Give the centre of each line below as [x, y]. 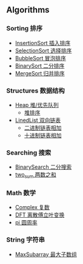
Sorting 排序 [25, 29]
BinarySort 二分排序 [40, 66]
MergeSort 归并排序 [40, 73]
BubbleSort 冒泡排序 [41, 58]
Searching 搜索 [29, 153]
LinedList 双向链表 [38, 120]
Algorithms [28, 10]
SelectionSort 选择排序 [43, 50]
